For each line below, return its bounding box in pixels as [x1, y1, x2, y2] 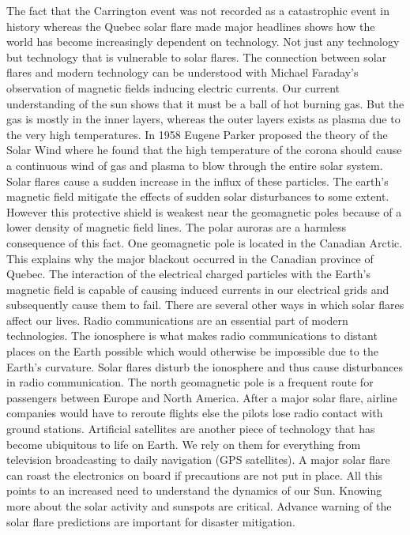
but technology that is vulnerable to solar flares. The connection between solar [6, 48, 387, 65]
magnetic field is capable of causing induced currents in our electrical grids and [6, 281, 389, 297]
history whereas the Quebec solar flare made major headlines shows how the [6, 17, 375, 34]
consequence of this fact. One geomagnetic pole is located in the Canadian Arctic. [6, 234, 403, 251]
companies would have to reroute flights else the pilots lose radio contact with [6, 405, 383, 421]
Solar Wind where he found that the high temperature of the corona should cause [6, 141, 402, 158]
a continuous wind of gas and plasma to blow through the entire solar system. [6, 156, 383, 173]
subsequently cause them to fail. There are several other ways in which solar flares [6, 296, 404, 313]
